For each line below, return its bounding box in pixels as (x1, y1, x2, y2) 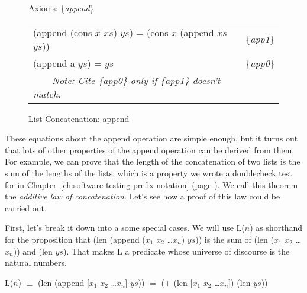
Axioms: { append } (28, 2, 94, 14)
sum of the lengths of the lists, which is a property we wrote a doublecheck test (5, 166, 292, 179)
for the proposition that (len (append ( (5, 233, 146, 245)
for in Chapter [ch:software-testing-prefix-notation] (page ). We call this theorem (5, 178, 298, 191)
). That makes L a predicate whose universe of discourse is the (63, 244, 290, 257)
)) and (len (13, 244, 53, 257)
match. (33, 86, 62, 101)
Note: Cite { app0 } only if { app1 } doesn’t (52, 73, 221, 87)
